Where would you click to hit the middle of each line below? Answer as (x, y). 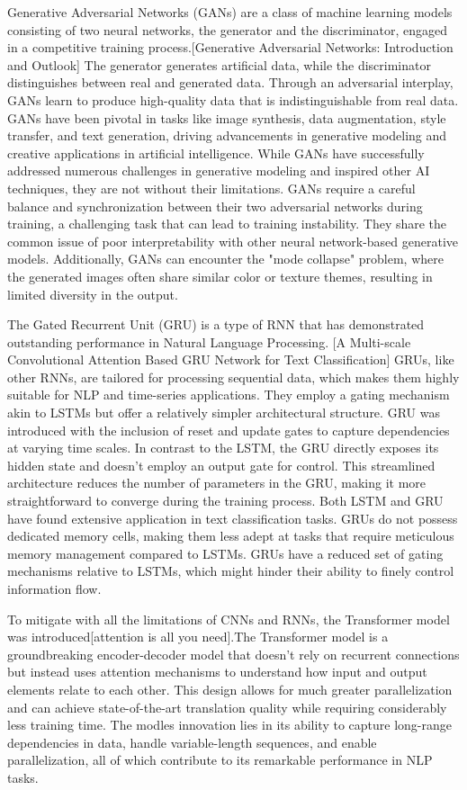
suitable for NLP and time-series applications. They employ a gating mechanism (229, 395)
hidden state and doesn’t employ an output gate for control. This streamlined (221, 465)
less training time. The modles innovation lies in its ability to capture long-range (230, 725)
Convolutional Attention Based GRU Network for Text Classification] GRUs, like (231, 359)
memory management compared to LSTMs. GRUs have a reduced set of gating (225, 553)
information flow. (54, 588)
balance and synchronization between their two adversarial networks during (215, 206)
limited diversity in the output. (93, 294)
